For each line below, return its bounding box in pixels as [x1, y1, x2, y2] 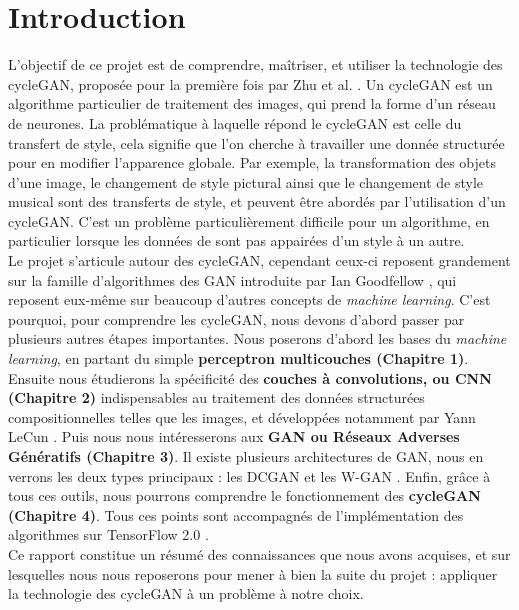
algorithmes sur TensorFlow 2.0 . [8, 524, 209, 545]
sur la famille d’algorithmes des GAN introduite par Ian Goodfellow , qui [8, 269, 457, 290]
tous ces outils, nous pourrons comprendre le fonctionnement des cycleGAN [8, 485, 481, 506]
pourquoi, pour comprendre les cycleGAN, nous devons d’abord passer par [8, 308, 465, 329]
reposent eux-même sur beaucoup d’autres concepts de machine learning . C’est [8, 289, 491, 310]
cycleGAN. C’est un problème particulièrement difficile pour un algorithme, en [8, 210, 490, 231]
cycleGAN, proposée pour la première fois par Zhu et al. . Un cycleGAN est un [8, 73, 493, 94]
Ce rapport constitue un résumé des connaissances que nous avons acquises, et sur [8, 543, 511, 564]
